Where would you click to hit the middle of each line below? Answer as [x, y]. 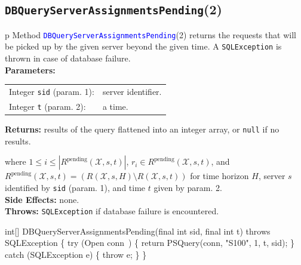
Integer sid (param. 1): [52, 92]
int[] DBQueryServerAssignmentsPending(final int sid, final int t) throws [138, 231]
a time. [115, 106]
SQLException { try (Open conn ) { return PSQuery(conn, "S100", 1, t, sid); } [150, 243]
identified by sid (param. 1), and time [75, 187]
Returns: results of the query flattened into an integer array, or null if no [142, 129]
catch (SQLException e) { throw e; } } [76, 255]
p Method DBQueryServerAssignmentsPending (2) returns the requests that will [150, 34]
